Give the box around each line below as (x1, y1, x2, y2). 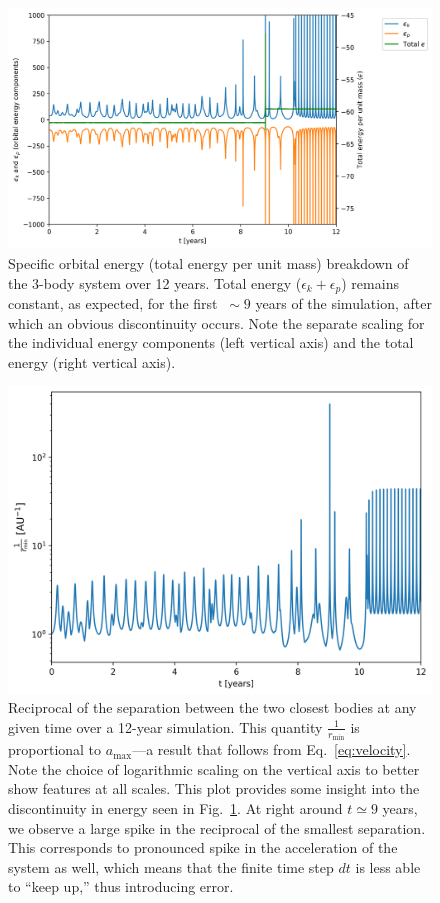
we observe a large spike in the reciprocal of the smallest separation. (8, 817, 426, 838)
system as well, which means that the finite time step (8, 856, 334, 877)
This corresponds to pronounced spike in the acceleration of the (8, 837, 398, 858)
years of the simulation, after (255, 293, 432, 314)
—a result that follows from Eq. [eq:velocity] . (132, 739, 411, 760)
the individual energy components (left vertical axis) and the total (8, 332, 414, 353)
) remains (341, 272, 399, 293)
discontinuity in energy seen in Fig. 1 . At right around (8, 798, 343, 819)
